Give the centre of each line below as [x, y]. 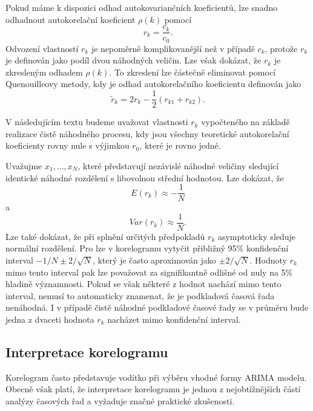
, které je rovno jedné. [180, 145]
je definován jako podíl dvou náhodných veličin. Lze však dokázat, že [133, 60]
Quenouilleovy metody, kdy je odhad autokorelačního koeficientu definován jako [153, 84]
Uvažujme [24, 165]
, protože [281, 48]
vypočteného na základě [245, 122]
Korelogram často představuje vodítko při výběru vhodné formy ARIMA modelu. [156, 377]
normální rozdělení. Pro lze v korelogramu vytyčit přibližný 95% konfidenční [147, 248]
